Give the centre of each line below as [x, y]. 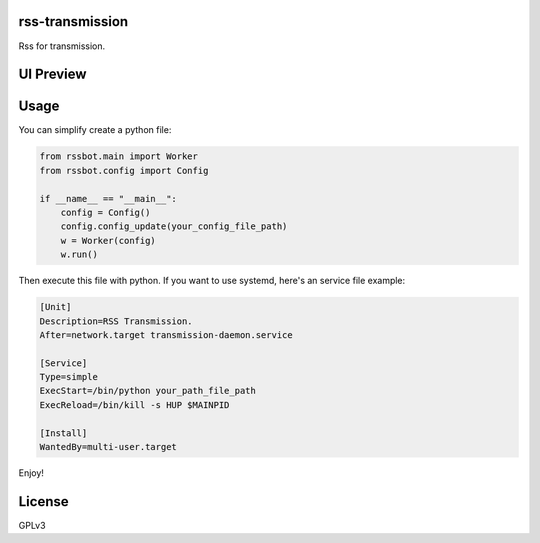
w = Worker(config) [108, 240]
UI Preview [52, 74]
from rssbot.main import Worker [119, 156]
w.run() [79, 254]
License [43, 501]
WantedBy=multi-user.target [108, 447]
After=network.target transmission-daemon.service [166, 334]
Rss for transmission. [61, 46]
